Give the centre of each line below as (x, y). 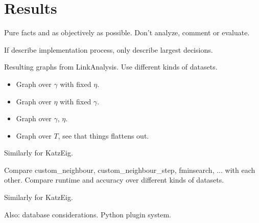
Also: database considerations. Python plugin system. (88, 214)
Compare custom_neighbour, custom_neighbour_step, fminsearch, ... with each (130, 170)
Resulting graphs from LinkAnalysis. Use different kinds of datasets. (111, 67)
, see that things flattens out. (103, 135)
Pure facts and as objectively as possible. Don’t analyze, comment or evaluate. (127, 32)
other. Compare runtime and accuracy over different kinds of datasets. (114, 180)
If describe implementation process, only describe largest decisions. (109, 49)
